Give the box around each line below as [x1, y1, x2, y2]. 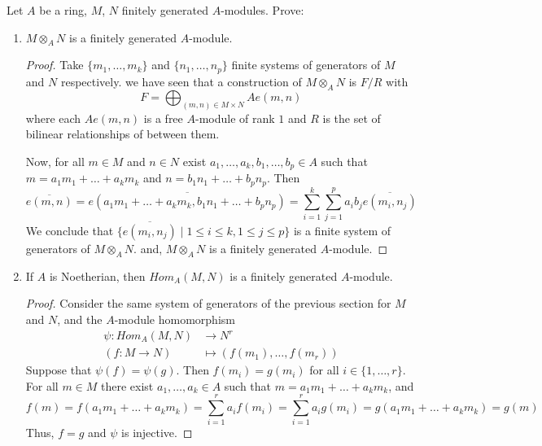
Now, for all [25, 152, 85, 169]
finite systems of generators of [231, 56, 381, 73]
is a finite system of [293, 221, 391, 238]
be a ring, [39, 2, 88, 18]
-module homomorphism [114, 310, 235, 327]
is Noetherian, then [49, 267, 146, 284]
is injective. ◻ [121, 424, 193, 441]
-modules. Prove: [221, 2, 304, 18]
